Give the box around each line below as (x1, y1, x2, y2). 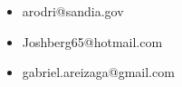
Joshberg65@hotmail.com (22, 32, 163, 51)
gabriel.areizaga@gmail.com (22, 63, 175, 82)
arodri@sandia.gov (22, 2, 124, 20)
